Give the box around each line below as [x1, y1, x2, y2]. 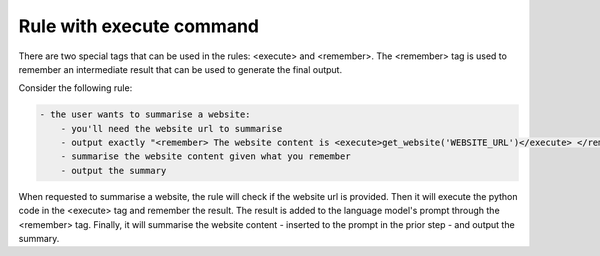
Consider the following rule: [18, 82, 133, 94]
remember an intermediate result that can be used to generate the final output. [18, 63, 343, 75]
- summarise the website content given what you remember [60, 151, 351, 162]
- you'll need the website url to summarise [60, 123, 283, 134]
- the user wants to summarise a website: [39, 109, 251, 120]
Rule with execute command [18, 15, 260, 37]
